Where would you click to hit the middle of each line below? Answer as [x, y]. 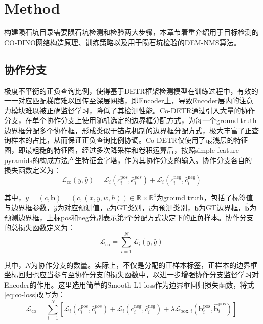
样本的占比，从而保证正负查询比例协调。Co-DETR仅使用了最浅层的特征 [129, 140]
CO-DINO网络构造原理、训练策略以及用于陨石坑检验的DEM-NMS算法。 [122, 42]
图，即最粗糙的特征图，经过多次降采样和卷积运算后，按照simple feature [122, 150]
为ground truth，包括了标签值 [205, 197]
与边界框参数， [29, 207]
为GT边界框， [222, 207]
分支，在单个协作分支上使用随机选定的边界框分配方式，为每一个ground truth [130, 120]
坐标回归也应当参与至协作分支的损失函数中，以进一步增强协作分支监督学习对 [131, 275]
